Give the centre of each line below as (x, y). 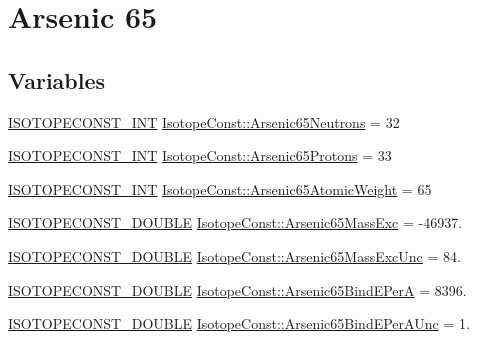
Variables (57, 79)
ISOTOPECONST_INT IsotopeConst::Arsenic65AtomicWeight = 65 (220, 188)
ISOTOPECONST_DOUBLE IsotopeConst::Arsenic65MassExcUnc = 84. (234, 255)
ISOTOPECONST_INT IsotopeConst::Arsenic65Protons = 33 (200, 155)
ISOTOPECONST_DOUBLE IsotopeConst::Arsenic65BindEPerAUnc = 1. (239, 323)
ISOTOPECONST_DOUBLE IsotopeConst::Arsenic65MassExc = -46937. (235, 222)
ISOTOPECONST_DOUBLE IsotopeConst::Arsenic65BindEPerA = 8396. (237, 289)
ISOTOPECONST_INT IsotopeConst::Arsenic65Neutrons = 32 (204, 121)
